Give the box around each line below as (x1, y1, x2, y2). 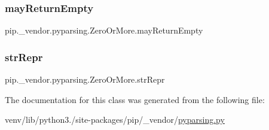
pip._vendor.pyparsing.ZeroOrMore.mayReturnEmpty (5, 24, 203, 37)
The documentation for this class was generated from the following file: (5, 93, 265, 105)
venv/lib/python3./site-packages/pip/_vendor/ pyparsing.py (5, 113, 225, 126)
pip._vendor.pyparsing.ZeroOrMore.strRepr (5, 73, 165, 86)
